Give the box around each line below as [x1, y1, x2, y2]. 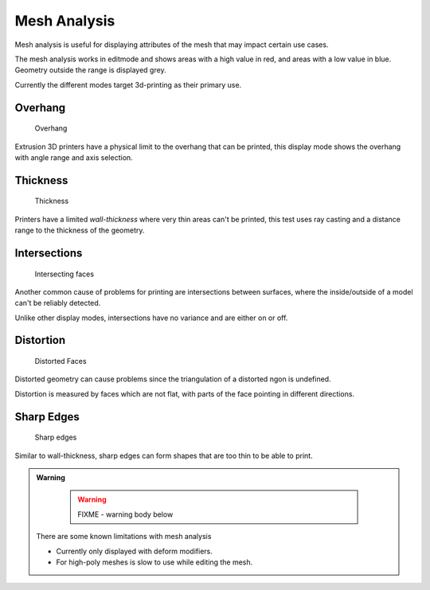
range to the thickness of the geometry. [14, 225, 145, 235]
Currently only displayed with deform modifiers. [56, 546, 213, 556]
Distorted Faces [34, 357, 87, 366]
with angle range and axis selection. [14, 152, 133, 162]
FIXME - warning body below [77, 510, 174, 519]
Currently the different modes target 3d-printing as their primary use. [14, 80, 242, 89]
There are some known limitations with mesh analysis [36, 532, 212, 541]
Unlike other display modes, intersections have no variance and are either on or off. [14, 313, 288, 322]
